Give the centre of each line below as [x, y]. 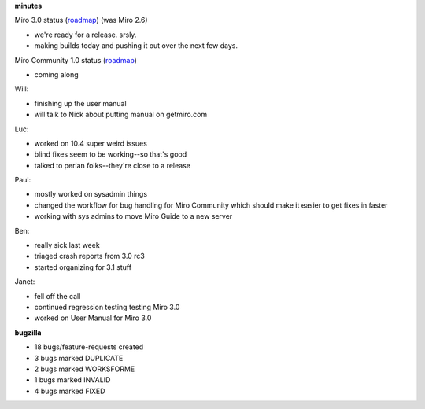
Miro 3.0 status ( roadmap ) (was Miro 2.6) [81, 20]
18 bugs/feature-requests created [89, 347]
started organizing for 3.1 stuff [83, 267]
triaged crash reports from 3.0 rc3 [89, 256]
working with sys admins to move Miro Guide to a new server [133, 216]
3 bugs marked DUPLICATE [79, 358]
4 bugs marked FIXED [70, 391]
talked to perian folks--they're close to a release [112, 165]
